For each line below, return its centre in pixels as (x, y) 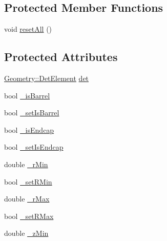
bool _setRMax (29, 216)
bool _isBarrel (27, 95)
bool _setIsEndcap (34, 147)
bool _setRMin (28, 181)
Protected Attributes (61, 57)
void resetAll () (28, 29)
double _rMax (27, 199)
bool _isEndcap (29, 129)
